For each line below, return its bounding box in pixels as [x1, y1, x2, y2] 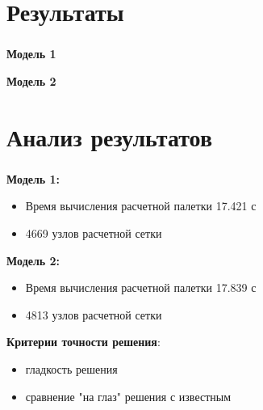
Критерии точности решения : [6, 333, 161, 350]
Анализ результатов [6, 120, 213, 153]
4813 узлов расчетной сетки [25, 306, 162, 323]
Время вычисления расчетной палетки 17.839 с [25, 279, 257, 296]
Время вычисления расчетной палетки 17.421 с [25, 197, 257, 214]
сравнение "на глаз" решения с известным [25, 387, 232, 404]
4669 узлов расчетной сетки [25, 224, 162, 241]
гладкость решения [25, 360, 118, 377]
